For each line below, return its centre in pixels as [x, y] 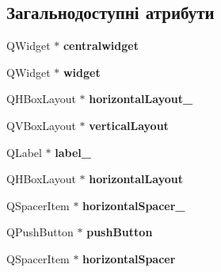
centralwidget [101, 46]
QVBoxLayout [41, 125]
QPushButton [40, 232]
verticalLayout [129, 125]
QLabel [24, 152]
